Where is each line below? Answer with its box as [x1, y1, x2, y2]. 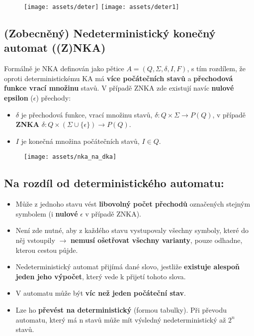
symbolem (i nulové [15, 208, 78, 219]
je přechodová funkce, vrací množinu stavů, [21, 109, 153, 119]
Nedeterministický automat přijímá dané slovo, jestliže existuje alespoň [15, 261, 240, 272]
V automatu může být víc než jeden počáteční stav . [15, 288, 186, 298]
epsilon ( [4, 93, 33, 103]
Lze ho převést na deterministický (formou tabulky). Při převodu [15, 305, 227, 315]
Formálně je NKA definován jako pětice [4, 63, 124, 74]
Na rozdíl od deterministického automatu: [4, 175, 224, 191]
